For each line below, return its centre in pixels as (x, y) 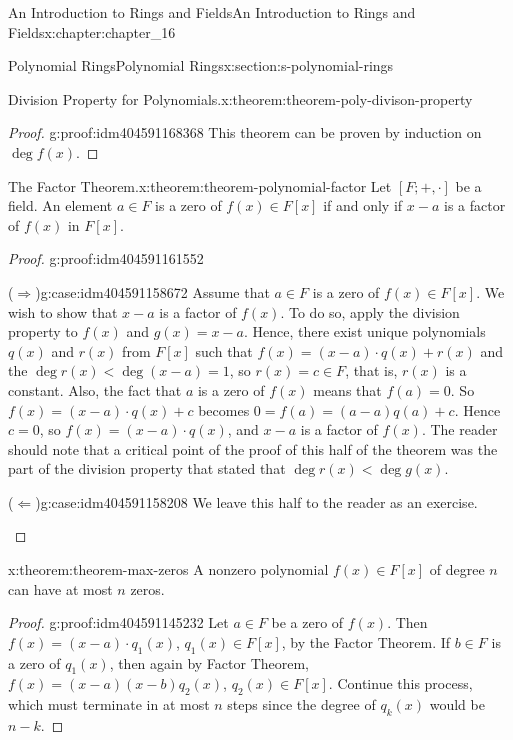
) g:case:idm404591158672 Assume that (152, 291)
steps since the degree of (301, 704)
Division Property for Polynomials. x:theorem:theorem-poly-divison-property (240, 98)
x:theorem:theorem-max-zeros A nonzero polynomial (168, 569)
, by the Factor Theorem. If (366, 641)
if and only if (363, 205)
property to (43, 331)
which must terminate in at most (109, 704)
